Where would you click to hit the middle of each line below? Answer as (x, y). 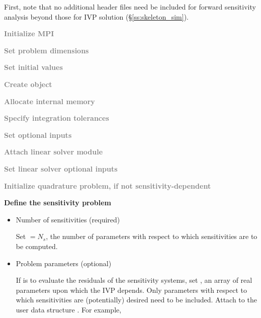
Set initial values (33, 67)
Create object (28, 84)
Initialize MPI (29, 33)
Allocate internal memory (50, 101)
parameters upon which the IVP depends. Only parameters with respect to (131, 290)
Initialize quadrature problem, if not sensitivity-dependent (108, 185)
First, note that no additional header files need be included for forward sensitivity (130, 7)
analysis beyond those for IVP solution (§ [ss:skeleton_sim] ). (96, 16)
